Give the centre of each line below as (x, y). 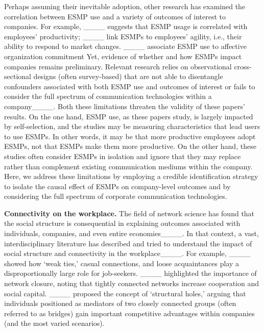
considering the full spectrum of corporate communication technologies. (116, 196)
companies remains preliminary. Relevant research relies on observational (118, 66)
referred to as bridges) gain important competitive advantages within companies (129, 313)
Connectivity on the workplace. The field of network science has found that (129, 213)
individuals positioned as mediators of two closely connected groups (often (120, 303)
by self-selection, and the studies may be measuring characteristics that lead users (132, 126)
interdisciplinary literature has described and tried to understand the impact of (128, 243)
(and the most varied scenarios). (54, 323)
